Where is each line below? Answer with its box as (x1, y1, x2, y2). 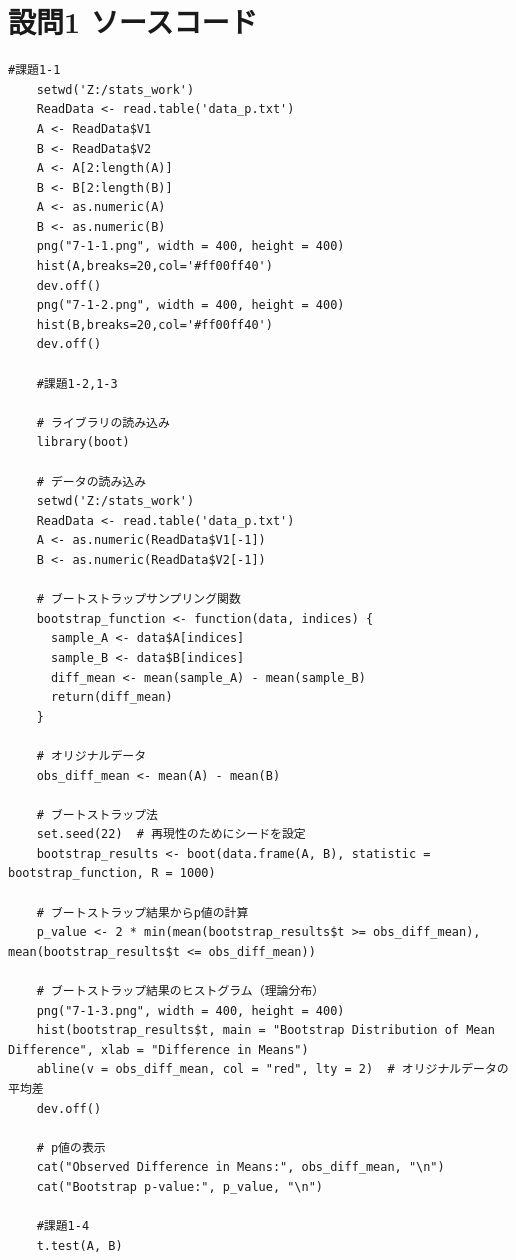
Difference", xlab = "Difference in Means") (8, 1042, 309, 1057)
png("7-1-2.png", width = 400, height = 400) (36, 298, 345, 313)
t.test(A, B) (36, 1238, 123, 1253)
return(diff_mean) (50, 690, 173, 705)
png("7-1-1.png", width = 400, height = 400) (36, 239, 345, 254)
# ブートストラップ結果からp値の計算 (36, 905, 249, 920)
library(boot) (36, 435, 130, 450)
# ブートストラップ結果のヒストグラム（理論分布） (36, 984, 325, 999)
